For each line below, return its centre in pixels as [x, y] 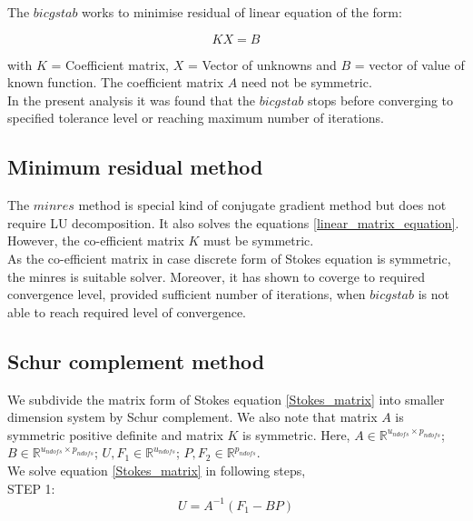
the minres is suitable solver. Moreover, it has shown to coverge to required [216, 276]
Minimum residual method [135, 167]
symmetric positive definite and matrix [115, 434]
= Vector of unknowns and [262, 64]
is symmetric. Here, [296, 434]
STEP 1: [31, 488]
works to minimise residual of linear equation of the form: [242, 12]
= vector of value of [409, 64]
